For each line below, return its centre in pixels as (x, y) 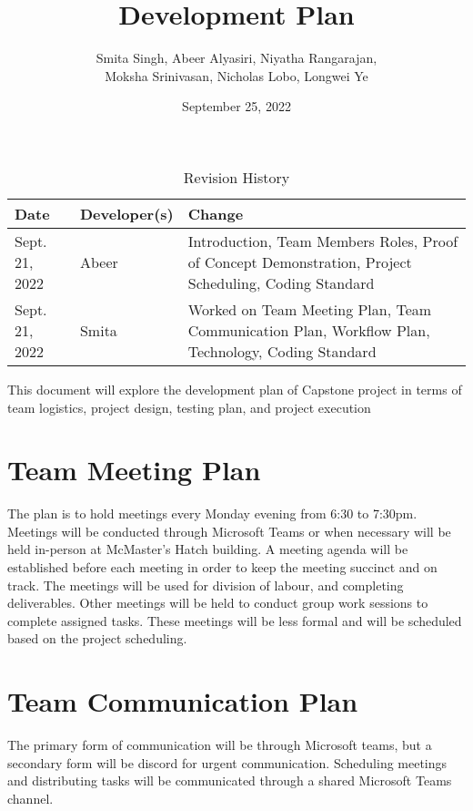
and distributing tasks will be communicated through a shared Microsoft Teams (230, 780)
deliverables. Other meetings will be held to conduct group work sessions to (218, 603)
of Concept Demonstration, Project (300, 262)
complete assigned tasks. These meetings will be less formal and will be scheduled (235, 620)
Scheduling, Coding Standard (281, 282)
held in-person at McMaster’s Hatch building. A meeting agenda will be (208, 549)
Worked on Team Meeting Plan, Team (310, 309)
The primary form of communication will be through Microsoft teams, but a (220, 745)
